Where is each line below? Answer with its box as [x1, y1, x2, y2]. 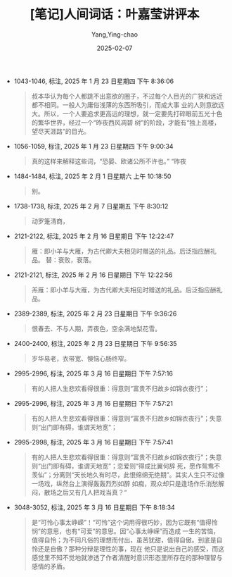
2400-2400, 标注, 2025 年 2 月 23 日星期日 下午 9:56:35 [13, 339, 177, 347]
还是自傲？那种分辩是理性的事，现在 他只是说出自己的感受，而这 [37, 544, 225, 553]
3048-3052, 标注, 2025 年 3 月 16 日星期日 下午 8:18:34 [13, 503, 176, 511]
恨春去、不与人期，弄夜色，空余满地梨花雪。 [31, 324, 162, 333]
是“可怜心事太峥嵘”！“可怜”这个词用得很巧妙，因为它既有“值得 [31, 518, 212, 526]
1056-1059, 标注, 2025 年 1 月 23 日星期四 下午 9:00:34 [13, 142, 174, 150]
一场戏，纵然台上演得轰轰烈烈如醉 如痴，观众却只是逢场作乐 [31, 479, 206, 488]
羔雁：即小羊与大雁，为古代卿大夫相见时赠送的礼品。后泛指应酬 [31, 285, 217, 294]
